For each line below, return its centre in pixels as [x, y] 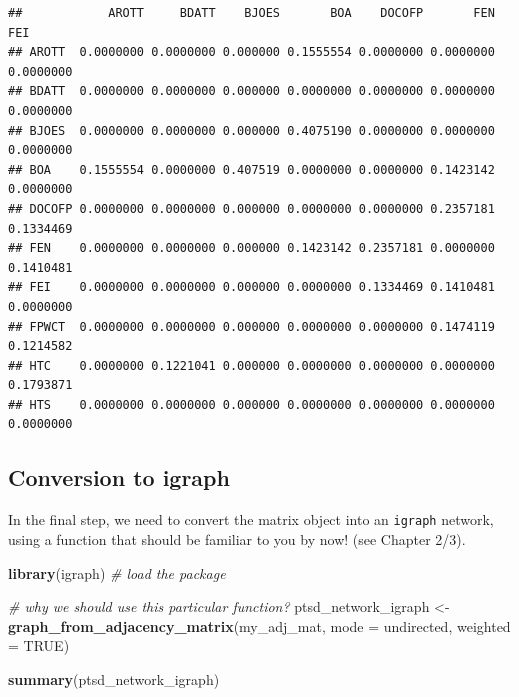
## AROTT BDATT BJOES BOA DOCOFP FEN [251, 13]
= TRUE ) [39, 645]
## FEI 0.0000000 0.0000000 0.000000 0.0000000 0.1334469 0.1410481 [251, 287]
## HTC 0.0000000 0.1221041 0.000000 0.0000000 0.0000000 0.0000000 [251, 365]
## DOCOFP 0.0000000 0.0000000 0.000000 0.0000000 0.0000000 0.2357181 [251, 208]
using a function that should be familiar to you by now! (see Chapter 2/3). [237, 538]
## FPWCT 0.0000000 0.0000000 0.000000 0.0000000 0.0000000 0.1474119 [251, 326]
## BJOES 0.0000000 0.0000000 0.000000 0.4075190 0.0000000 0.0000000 [251, 130]
